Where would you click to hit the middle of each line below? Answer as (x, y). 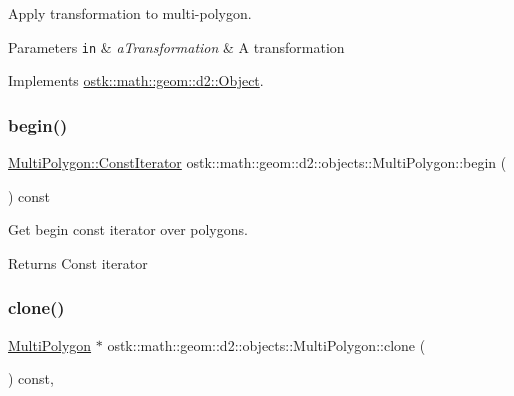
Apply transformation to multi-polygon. (130, 13)
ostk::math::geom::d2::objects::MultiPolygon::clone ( (266, 344)
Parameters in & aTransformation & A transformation (176, 46)
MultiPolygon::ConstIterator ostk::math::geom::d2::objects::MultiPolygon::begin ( (257, 162)
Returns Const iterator (78, 262)
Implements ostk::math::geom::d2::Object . (136, 80)
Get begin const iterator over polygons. (128, 229)
